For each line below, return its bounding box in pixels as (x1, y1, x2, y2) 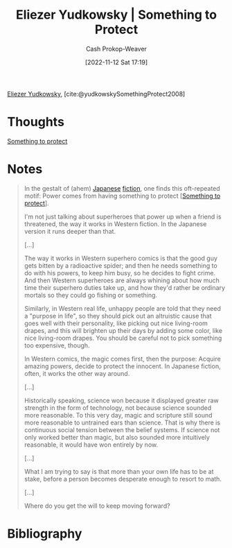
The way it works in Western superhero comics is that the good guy (24, 254, 218, 262)
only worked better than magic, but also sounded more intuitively (24, 433, 210, 441)
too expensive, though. (24, 341, 90, 350)
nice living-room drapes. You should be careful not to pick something (24, 334, 222, 342)
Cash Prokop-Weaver (85, 44, 148, 53)
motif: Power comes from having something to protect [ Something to (24, 191, 221, 200)
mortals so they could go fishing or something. (24, 291, 158, 299)
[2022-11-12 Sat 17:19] (84, 58, 148, 66)
